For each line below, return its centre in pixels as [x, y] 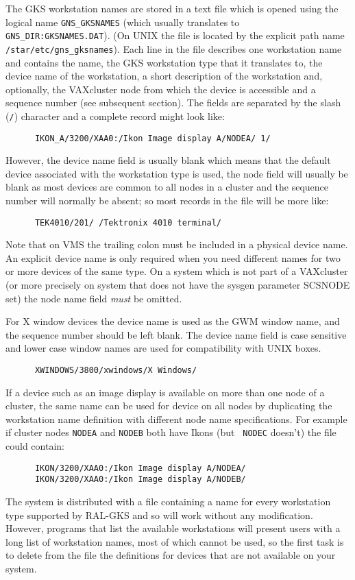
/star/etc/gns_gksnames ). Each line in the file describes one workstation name [174, 48]
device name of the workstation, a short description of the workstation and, [164, 76]
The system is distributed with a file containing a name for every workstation [168, 502]
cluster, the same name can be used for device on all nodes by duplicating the [169, 406]
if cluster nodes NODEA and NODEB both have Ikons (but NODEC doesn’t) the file [171, 432]
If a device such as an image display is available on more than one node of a [165, 392]
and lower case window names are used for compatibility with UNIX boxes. [163, 348]
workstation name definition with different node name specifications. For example [176, 419]
